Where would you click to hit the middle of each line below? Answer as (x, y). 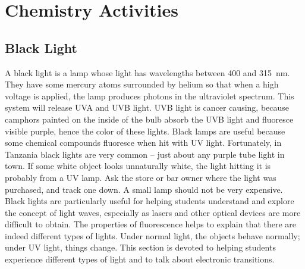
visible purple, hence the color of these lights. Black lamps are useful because (145, 131)
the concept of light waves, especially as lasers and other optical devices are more (153, 212)
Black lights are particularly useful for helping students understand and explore (150, 201)
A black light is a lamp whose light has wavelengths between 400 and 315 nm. (147, 72)
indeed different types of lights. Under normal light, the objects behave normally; (152, 235)
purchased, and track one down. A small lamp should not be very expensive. (144, 189)
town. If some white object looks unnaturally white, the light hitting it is (138, 166)
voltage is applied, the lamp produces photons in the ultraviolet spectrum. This (150, 96)
